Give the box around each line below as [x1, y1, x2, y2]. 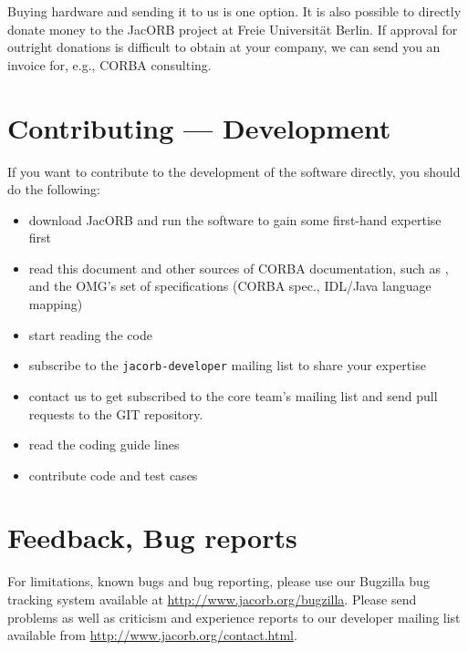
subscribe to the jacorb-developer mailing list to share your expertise [28, 356, 426, 375]
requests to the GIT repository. [28, 404, 203, 423]
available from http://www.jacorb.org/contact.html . [7, 625, 297, 645]
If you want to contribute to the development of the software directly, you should [7, 161, 461, 181]
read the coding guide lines [28, 435, 180, 454]
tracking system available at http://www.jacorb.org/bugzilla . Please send [7, 590, 417, 608]
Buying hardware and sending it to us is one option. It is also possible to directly [7, 2, 462, 20]
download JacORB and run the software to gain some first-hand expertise [28, 210, 442, 229]
